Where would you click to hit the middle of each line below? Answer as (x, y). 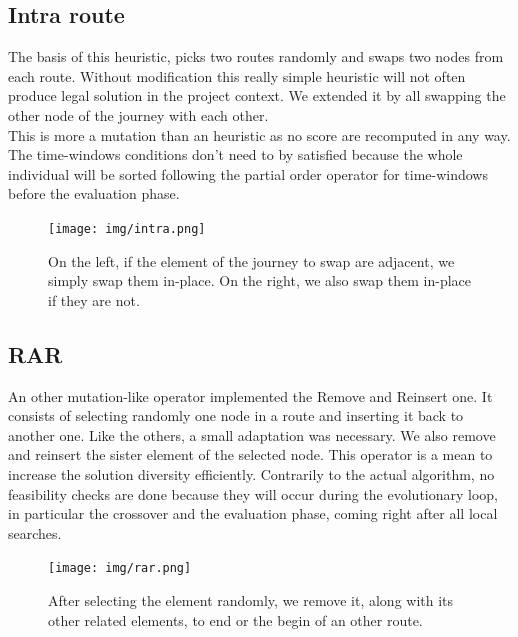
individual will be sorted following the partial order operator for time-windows (248, 173)
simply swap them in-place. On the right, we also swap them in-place (260, 280)
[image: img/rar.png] (120, 568)
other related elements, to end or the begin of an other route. (235, 619)
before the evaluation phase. (94, 193)
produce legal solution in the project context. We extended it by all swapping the (257, 95)
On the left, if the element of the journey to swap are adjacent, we (251, 260)
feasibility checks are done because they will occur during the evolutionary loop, (253, 493)
